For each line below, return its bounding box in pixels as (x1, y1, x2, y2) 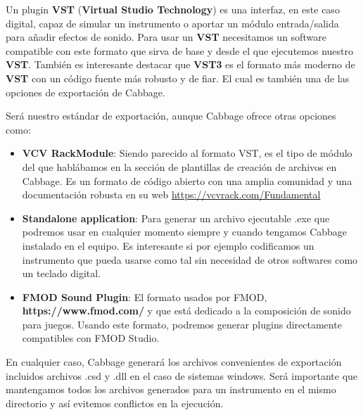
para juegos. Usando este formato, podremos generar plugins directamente (22, 317, 342, 331)
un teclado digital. (22, 266, 101, 281)
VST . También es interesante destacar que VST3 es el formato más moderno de (6, 57, 355, 72)
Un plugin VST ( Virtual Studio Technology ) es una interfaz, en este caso (6, 2, 340, 16)
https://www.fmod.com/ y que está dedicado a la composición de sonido (22, 303, 351, 318)
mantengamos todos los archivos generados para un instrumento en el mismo (6, 382, 336, 397)
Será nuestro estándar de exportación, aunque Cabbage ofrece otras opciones (6, 108, 336, 123)
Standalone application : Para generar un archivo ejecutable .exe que (22, 210, 330, 225)
